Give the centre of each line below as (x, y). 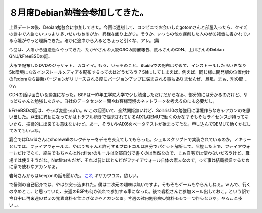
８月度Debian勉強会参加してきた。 (79, 13)
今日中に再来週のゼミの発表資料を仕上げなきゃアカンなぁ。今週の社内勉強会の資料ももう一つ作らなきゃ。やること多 (126, 198)
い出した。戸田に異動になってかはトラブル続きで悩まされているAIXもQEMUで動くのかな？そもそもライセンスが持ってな (129, 117)
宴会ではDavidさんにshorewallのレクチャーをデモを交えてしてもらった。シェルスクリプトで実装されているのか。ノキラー (130, 139)
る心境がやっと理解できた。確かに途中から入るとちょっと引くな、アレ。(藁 (84, 41)
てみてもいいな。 (26, 131)
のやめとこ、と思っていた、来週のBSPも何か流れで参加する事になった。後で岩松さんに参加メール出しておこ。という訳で (130, 191)
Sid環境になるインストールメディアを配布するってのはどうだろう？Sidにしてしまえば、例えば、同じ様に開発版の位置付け (130, 72)
